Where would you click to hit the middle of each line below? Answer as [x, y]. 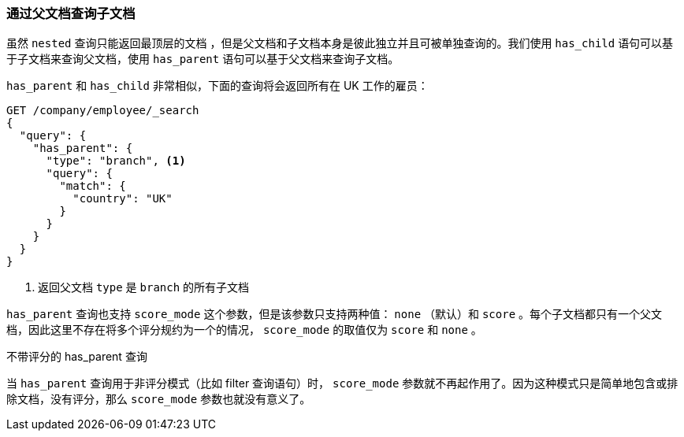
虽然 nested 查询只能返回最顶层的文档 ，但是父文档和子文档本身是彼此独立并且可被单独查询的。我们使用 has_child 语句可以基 [340, 43]
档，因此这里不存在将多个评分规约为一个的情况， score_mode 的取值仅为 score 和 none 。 [244, 330]
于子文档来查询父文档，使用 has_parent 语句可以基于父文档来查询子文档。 [203, 59]
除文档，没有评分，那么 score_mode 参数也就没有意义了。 [159, 399]
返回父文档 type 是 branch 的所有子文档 [144, 287]
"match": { [93, 186]
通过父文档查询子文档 [71, 13]
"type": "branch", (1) [116, 161]
